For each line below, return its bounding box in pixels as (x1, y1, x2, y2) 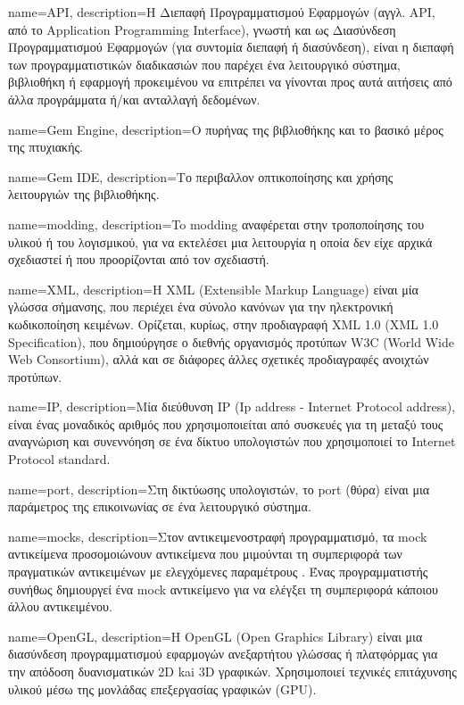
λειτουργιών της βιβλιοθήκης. (8, 185, 160, 203)
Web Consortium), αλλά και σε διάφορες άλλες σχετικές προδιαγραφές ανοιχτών (8, 350, 429, 369)
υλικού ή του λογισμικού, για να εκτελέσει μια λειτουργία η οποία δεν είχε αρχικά (8, 232, 433, 251)
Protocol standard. (8, 450, 111, 469)
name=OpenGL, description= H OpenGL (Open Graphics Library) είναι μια (8, 626, 423, 645)
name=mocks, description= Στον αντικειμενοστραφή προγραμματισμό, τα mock (8, 527, 427, 545)
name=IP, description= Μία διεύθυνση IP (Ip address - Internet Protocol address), (8, 397, 456, 416)
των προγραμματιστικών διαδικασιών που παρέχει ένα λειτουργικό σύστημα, (8, 54, 401, 73)
